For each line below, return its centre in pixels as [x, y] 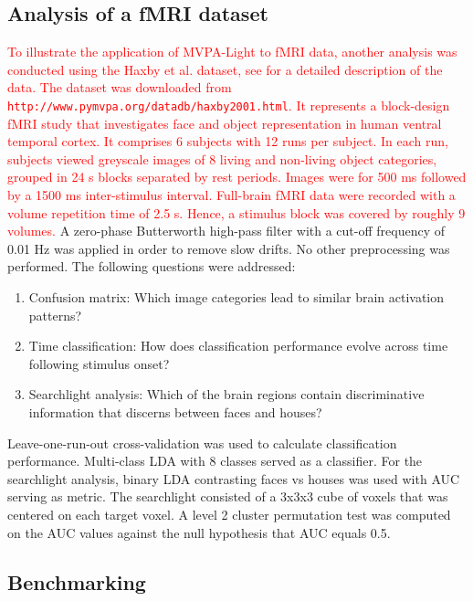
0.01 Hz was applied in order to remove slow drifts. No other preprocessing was [229, 248]
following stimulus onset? [99, 363]
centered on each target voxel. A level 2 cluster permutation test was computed [229, 514]
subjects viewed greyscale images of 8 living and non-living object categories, [222, 158]
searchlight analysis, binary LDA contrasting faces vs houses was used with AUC [234, 478]
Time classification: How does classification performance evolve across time [238, 346]
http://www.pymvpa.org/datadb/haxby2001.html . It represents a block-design [229, 105]
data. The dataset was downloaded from [120, 87]
